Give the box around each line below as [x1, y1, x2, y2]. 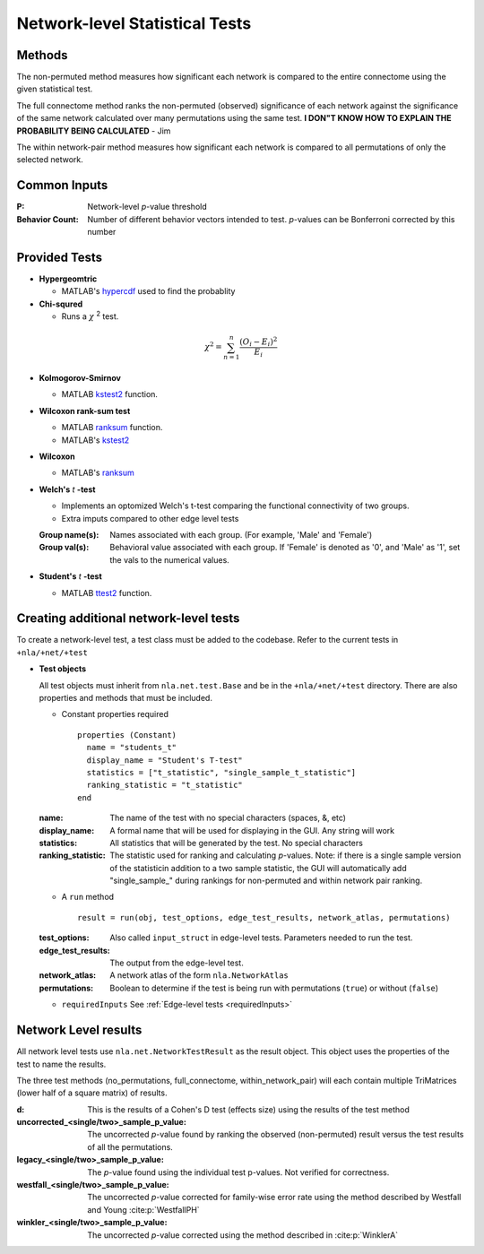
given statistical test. [16, 83, 93, 94]
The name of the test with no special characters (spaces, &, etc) [109, 812, 347, 824]
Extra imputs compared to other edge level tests [61, 513, 239, 523]
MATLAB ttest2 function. [61, 587, 152, 598]
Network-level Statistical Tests [16, 13, 252, 33]
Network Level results [16, 1023, 143, 1038]
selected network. [16, 154, 84, 165]
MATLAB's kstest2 [61, 435, 130, 445]
